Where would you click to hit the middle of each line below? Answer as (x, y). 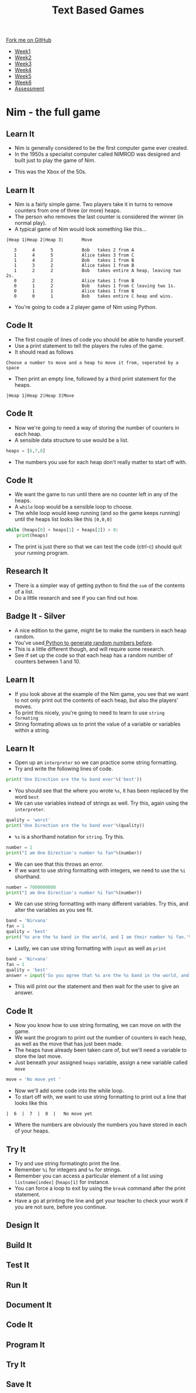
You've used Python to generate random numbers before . (84, 643)
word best (27, 797)
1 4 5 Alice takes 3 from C (74, 255)
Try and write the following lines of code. (64, 769)
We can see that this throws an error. (59, 864)
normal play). (30, 223)
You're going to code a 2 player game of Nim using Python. (85, 307)
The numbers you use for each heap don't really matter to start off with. (101, 462)
